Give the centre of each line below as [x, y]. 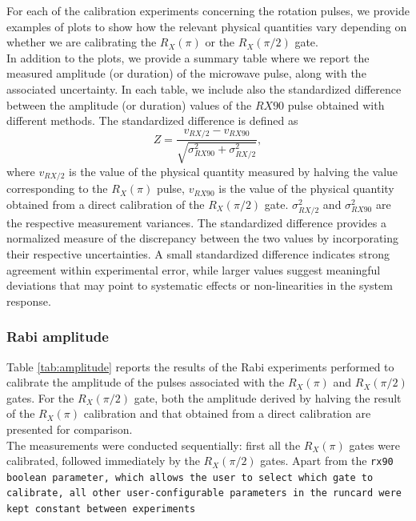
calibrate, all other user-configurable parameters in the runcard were [204, 493]
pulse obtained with [336, 104]
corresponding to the [57, 188]
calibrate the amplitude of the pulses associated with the [146, 382]
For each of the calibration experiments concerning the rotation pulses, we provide [208, 10]
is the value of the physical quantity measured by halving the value [234, 171]
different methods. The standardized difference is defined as [152, 120]
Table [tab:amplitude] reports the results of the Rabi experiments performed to [200, 366]
